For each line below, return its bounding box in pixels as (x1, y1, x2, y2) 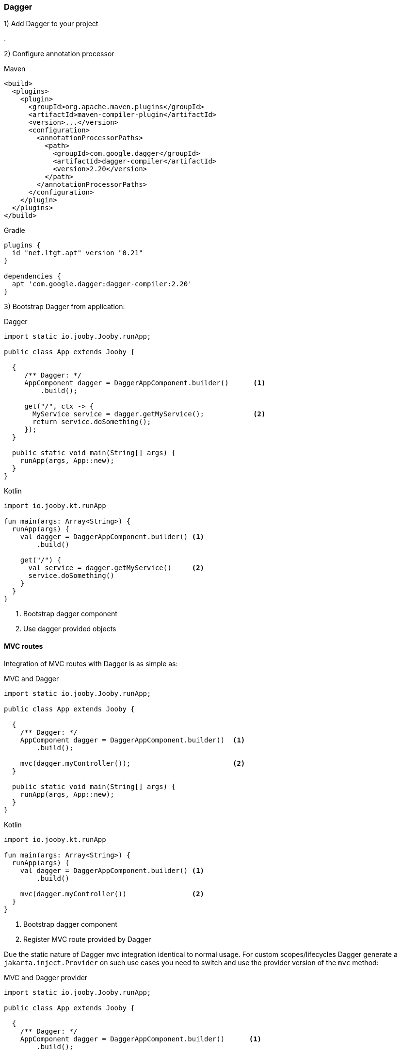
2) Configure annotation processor (4, 49, 114, 58)
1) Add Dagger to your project (4, 19, 98, 28)
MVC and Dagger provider (4, 973, 88, 982)
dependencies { (4, 272, 62, 280)
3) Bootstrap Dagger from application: (4, 302, 125, 311)
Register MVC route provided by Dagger (23, 935, 151, 943)
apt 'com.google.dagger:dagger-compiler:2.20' (12, 280, 192, 288)
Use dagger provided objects (23, 625, 116, 633)
